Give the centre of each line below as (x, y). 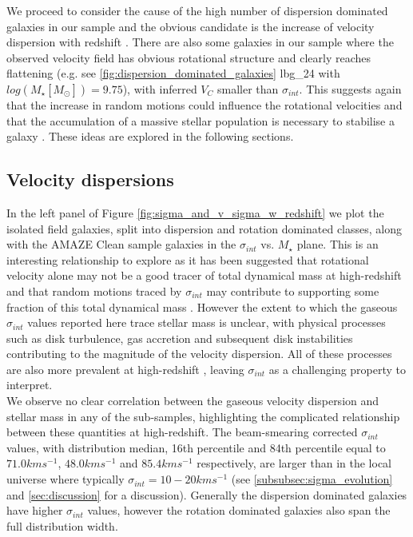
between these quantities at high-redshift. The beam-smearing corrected (182, 432)
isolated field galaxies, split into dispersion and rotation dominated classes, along (204, 228)
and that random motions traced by (94, 290)
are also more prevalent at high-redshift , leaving (125, 369)
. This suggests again (350, 88)
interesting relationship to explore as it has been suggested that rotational (188, 259)
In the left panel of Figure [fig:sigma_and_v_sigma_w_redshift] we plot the (195, 212)
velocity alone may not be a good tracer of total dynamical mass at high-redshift (204, 275)
